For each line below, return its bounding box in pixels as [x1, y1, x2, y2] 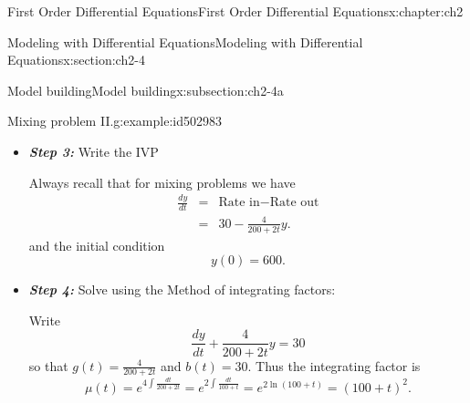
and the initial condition [28, 235, 165, 254]
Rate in [218, 196, 260, 210]
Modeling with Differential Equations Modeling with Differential [7, 32, 363, 51]
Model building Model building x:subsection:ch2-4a [7, 80, 284, 99]
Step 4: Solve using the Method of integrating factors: [28, 280, 336, 299]
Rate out [269, 196, 319, 210]
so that [28, 356, 68, 375]
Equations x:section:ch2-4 [7, 50, 145, 69]
